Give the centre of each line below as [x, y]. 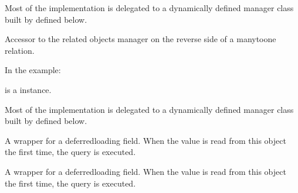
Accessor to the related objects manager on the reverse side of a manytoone [140, 39]
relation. [20, 50]
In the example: [33, 70]
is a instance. [28, 89]
